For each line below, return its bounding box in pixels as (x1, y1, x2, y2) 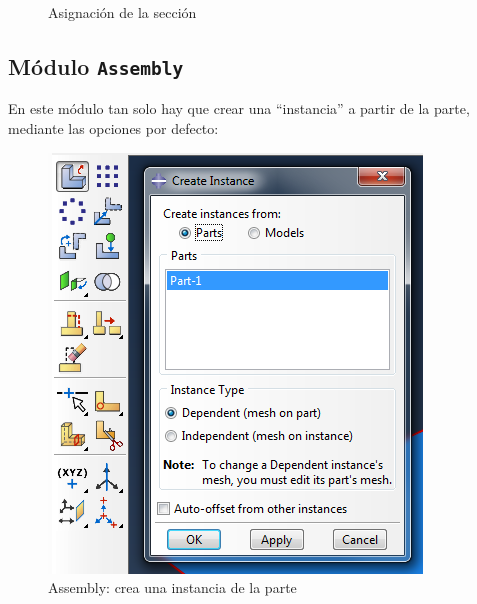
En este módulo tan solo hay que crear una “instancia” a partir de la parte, (8, 98, 470, 119)
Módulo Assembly (8, 50, 184, 81)
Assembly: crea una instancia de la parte (48, 577, 297, 598)
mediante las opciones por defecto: (8, 117, 219, 138)
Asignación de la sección (48, 2, 197, 22)
